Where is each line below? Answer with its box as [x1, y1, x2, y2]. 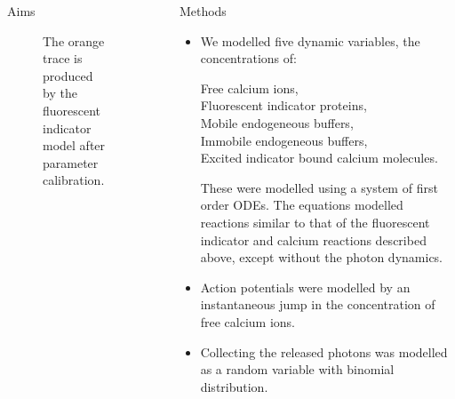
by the [43, 84, 77, 102]
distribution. [200, 377, 268, 395]
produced [43, 66, 93, 84]
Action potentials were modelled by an [200, 277, 411, 296]
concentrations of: [200, 49, 297, 68]
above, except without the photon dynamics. [200, 248, 443, 267]
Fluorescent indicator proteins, [200, 96, 367, 115]
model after [43, 136, 106, 155]
